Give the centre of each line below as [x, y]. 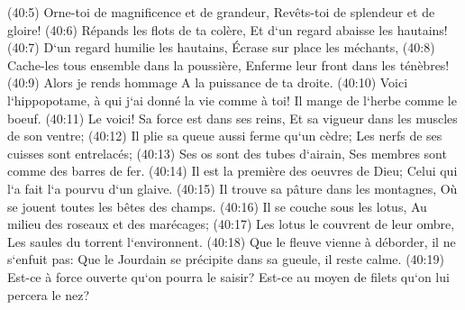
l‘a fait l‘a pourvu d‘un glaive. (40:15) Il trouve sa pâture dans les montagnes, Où [232, 188]
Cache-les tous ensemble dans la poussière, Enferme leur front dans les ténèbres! [228, 64]
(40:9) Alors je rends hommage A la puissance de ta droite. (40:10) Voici [208, 82]
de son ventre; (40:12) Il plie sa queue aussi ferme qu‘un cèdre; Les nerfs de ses [225, 136]
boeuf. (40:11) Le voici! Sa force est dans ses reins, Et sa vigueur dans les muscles [232, 118]
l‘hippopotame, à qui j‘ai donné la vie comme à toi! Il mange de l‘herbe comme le [232, 100]
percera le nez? [49, 294]
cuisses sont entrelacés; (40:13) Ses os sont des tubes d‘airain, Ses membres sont [227, 153]
